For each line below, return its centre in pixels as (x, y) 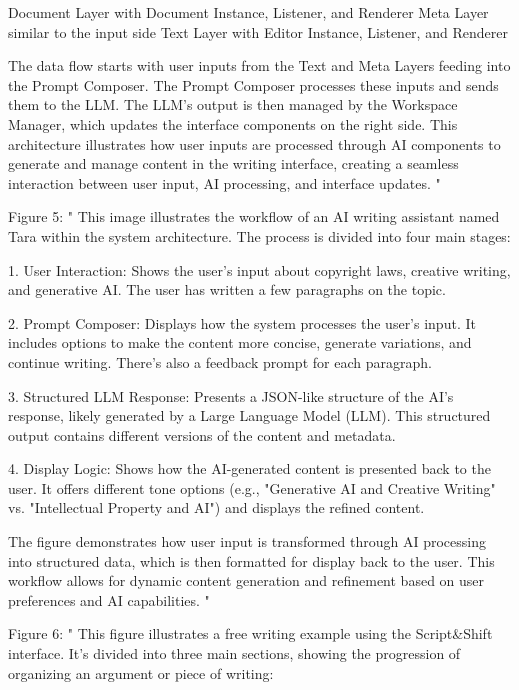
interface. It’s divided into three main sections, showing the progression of (234, 653)
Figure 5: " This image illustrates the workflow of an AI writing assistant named (254, 216)
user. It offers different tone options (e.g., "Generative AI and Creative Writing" (252, 487)
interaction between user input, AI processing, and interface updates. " (224, 182)
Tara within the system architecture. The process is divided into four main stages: (259, 235)
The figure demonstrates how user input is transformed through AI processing (247, 541)
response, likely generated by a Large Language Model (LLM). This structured (249, 415)
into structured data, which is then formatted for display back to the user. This (251, 560)
